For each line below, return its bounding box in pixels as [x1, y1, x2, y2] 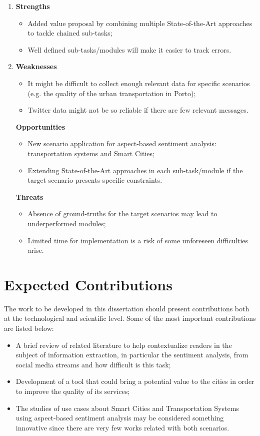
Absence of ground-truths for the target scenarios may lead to [27, 208, 217, 219]
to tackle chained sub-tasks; [27, 28, 112, 38]
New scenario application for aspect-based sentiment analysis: [27, 138, 216, 149]
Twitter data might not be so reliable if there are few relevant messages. [27, 105, 248, 115]
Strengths [15, 1, 50, 11]
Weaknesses [15, 61, 57, 72]
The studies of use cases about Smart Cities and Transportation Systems [15, 402, 239, 413]
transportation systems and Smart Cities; [27, 148, 154, 158]
